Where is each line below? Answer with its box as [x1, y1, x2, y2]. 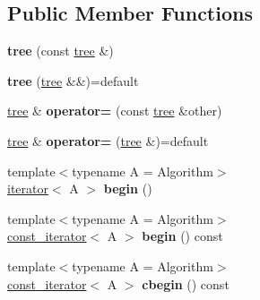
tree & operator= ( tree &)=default [7, 131, 209, 150]
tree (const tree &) [7, 41, 114, 60]
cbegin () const [142, 274, 230, 293]
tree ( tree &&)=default [7, 71, 139, 90]
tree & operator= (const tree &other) [7, 101, 222, 120]
